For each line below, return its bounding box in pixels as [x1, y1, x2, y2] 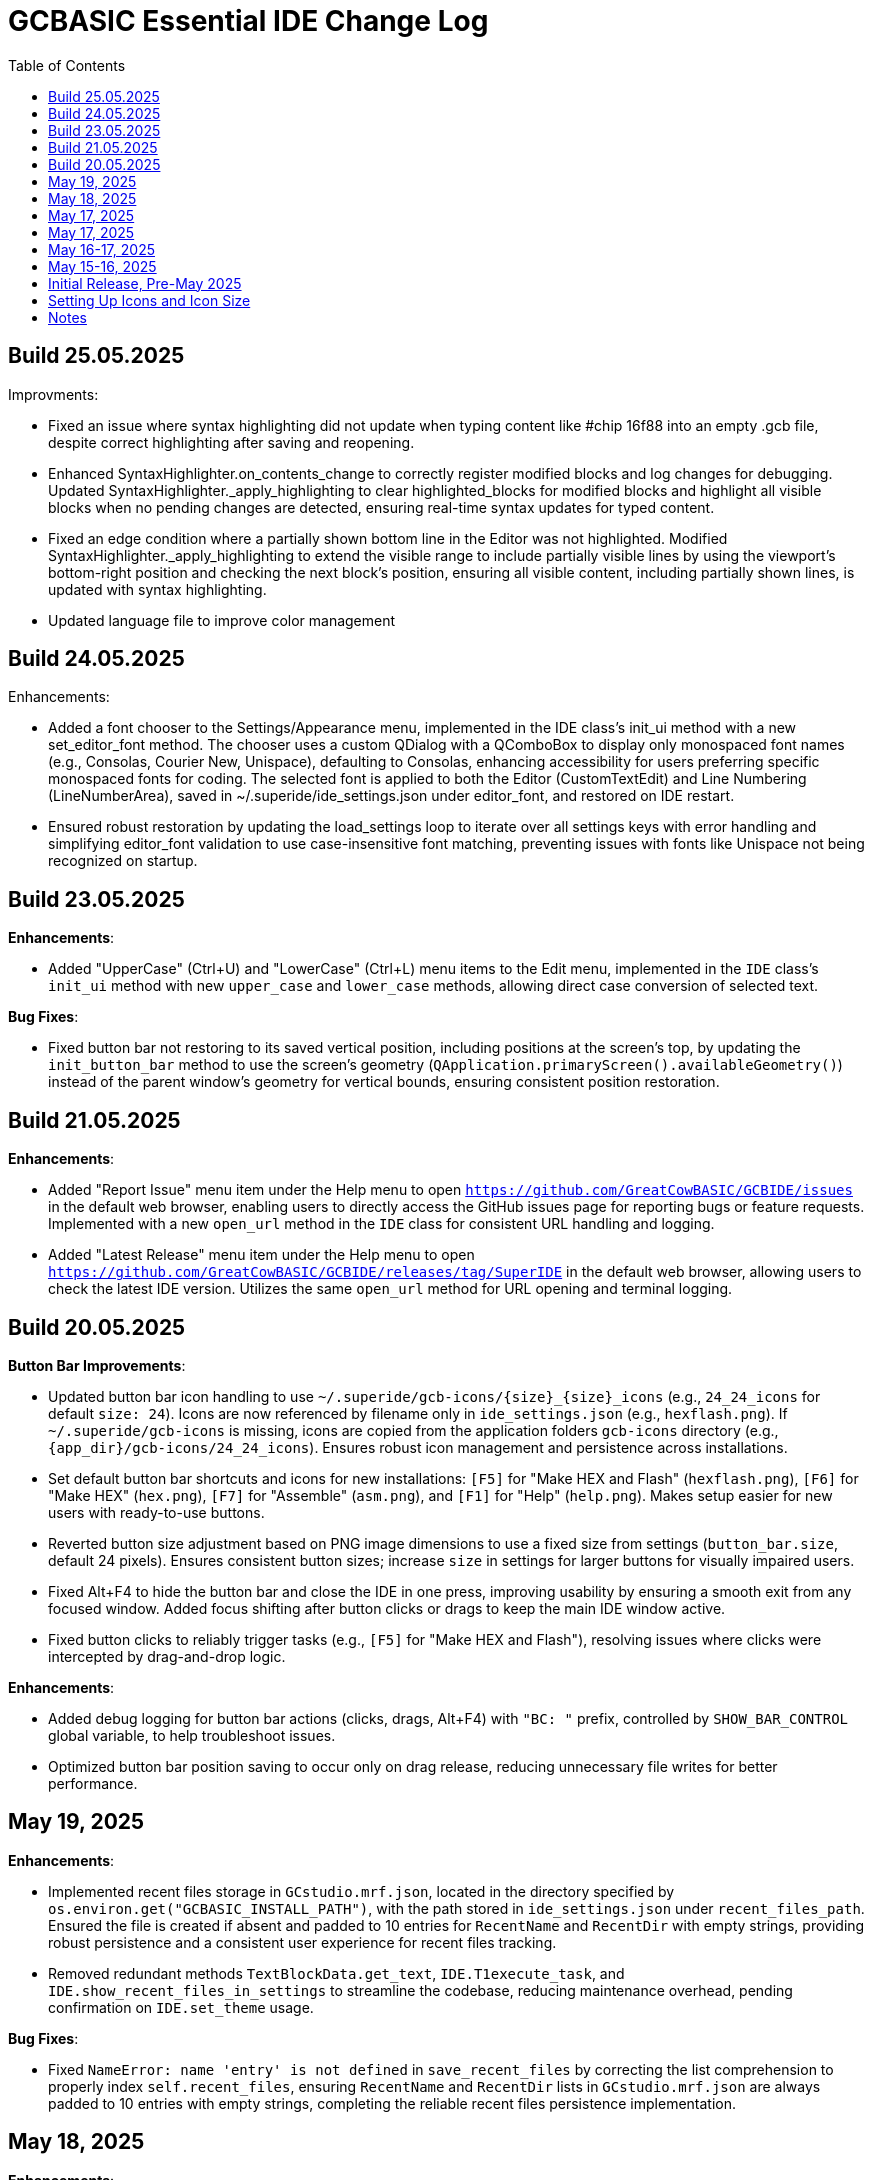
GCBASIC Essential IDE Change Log [8, 4, 489, 38]
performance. [48, 1774, 138, 1792]
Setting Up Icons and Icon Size [48, 291, 251, 309]
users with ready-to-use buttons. [48, 1503, 265, 1521]
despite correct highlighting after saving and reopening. [48, 433, 415, 451]
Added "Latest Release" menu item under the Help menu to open [48, 1246, 475, 1264]
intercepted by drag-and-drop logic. [48, 1647, 286, 1665]
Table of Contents [8, 56, 126, 74]
